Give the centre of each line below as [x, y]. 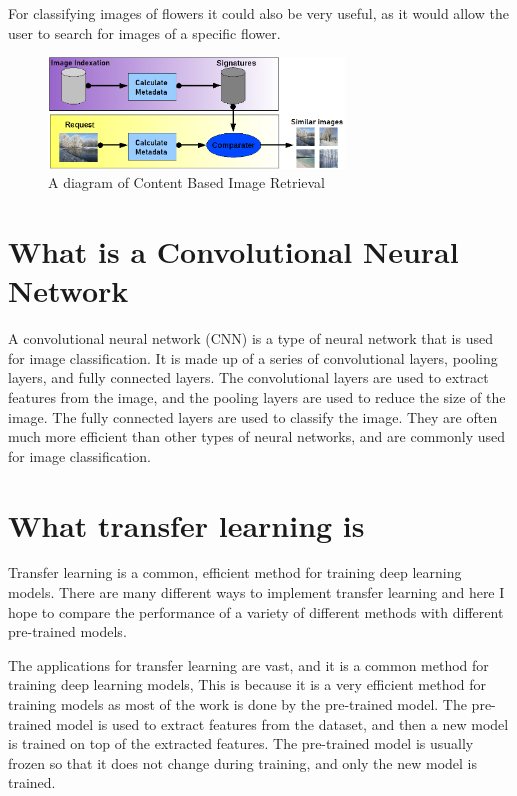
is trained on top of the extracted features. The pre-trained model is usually [241, 743]
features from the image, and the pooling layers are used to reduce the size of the [257, 396]
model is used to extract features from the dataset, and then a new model [282, 723]
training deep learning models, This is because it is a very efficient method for [247, 684]
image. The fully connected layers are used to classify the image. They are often [253, 416]
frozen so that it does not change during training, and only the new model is [242, 762]
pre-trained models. [67, 631]
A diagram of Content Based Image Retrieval [187, 182]
